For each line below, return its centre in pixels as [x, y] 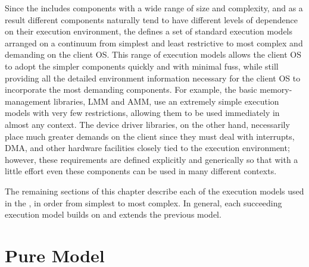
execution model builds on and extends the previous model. [113, 214]
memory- [276, 89]
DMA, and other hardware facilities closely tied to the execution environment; [147, 148]
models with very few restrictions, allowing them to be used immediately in [142, 113]
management [28, 101]
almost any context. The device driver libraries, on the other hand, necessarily [147, 124]
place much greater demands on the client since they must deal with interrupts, [150, 136]
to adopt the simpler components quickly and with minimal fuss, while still [142, 66]
